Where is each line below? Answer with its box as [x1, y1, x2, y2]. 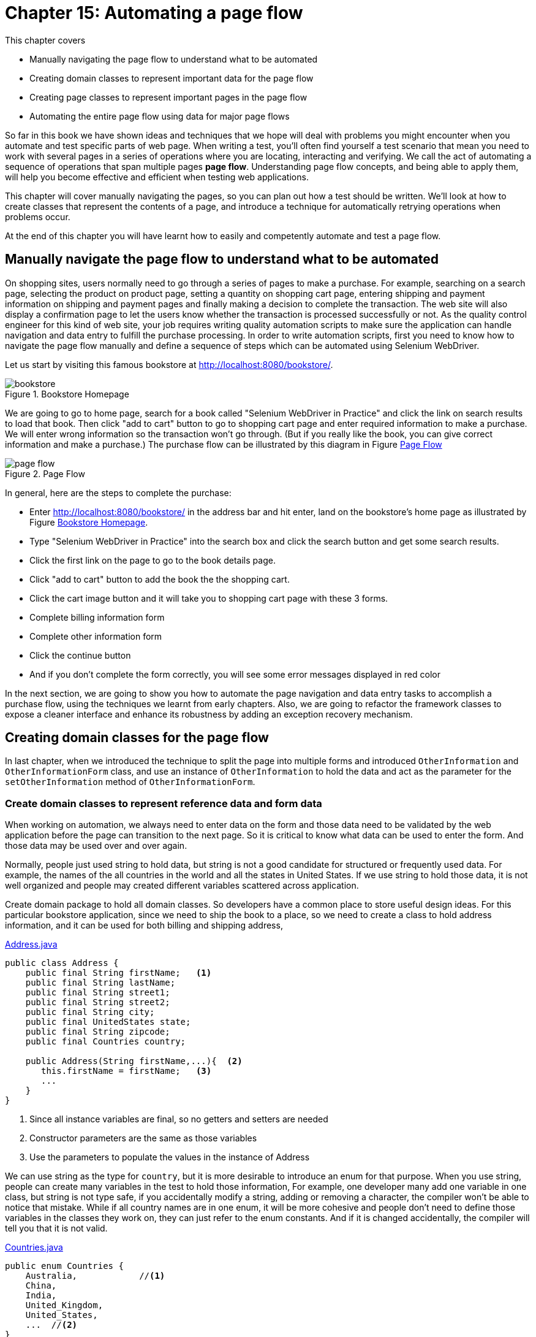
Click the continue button [29, 649, 131, 661]
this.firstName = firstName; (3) [41, 1066, 212, 1076]
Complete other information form [29, 630, 162, 642]
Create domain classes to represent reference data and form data [5, 797, 322, 810]
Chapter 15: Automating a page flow [5, 2, 303, 23]
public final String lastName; [25, 978, 176, 988]
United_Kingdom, [25, 1300, 104, 1311]
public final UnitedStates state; [25, 1017, 191, 1027]
